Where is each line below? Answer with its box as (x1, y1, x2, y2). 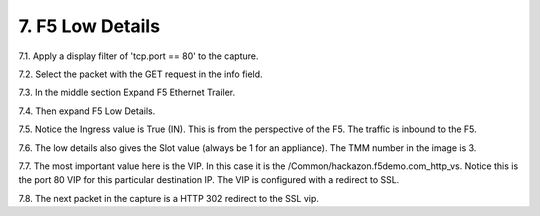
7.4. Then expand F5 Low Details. (18, 105, 156, 117)
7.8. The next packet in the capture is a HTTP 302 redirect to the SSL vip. (18, 192, 320, 204)
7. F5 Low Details (18, 15, 160, 37)
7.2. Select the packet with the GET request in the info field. (18, 68, 264, 80)
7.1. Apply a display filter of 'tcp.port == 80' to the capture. (18, 50, 259, 62)
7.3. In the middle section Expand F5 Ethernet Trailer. (18, 86, 236, 99)
